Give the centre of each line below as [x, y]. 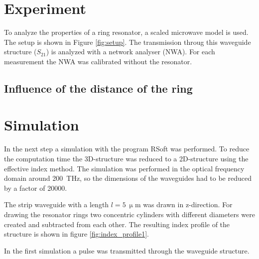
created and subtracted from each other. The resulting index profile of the [117, 224]
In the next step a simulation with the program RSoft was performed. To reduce [127, 149]
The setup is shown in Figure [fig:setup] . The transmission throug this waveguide [128, 42]
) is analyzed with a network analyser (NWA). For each [130, 52]
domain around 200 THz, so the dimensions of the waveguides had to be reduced [128, 178]
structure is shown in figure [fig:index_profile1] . [76, 234]
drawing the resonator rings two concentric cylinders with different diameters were [129, 214]
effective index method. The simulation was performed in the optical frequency [124, 168]
